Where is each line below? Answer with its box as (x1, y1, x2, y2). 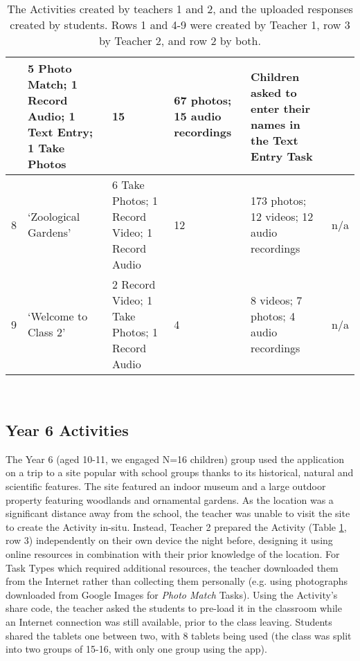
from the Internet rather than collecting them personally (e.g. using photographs (6, 574, 348, 588)
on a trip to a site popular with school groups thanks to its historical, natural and (6, 465, 354, 480)
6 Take (111, 176, 145, 192)
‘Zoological (28, 208, 80, 224)
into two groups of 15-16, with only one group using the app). (6, 642, 267, 656)
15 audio (174, 108, 222, 124)
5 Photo (28, 60, 72, 76)
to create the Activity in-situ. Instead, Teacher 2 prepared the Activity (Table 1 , (6, 519, 347, 534)
